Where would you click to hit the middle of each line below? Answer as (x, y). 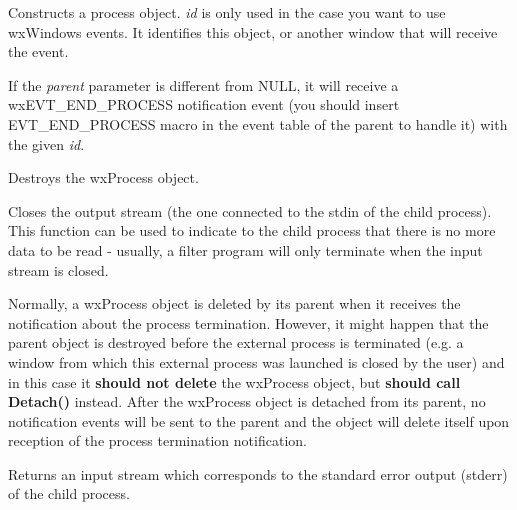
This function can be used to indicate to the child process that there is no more (252, 230)
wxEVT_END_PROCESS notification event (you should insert (204, 104)
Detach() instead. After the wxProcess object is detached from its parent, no (247, 401)
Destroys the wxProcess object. (103, 177)
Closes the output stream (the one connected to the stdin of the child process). (250, 210)
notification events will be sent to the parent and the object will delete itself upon (259, 420)
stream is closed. (58, 269)
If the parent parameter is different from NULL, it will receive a (203, 84)
